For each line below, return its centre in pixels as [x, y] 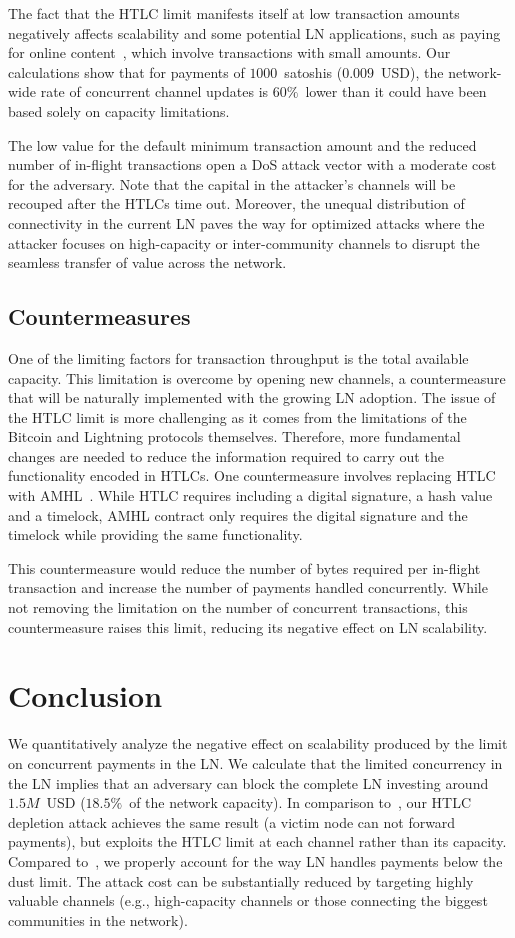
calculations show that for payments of [126, 71]
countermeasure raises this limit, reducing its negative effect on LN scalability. [248, 626]
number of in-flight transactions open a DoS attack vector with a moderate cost [252, 164]
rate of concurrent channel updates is [154, 91]
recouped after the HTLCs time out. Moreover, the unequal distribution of [236, 203]
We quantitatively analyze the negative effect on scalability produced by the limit [258, 743]
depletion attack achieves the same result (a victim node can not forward [232, 821]
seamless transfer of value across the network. [147, 262]
